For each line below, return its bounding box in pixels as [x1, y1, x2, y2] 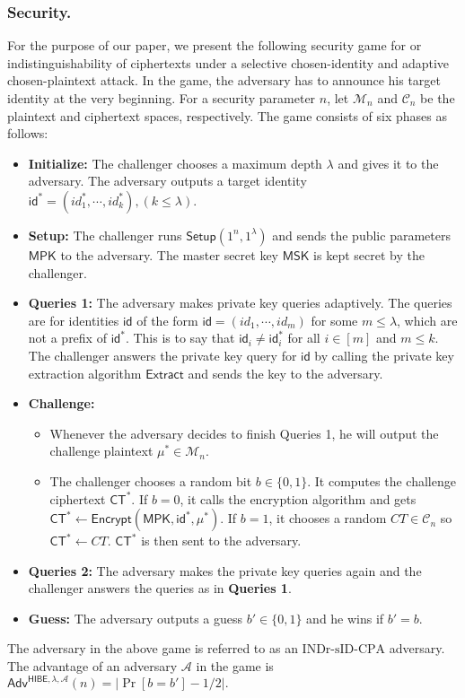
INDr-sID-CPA [302, 643, 386, 657]
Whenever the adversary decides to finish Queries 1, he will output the [49, 423, 439, 442]
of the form [136, 310, 198, 329]
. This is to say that [125, 328, 235, 347]
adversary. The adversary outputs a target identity [28, 171, 307, 190]
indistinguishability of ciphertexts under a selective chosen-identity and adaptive [7, 53, 450, 72]
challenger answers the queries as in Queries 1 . [28, 579, 292, 598]
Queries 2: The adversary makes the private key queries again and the [28, 561, 422, 580]
